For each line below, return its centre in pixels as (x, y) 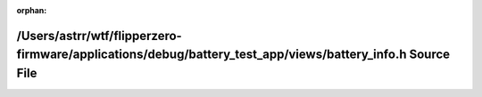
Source (430, 55)
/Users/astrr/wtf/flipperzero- (99, 36)
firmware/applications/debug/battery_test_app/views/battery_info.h (212, 55)
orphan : (32, 10)
